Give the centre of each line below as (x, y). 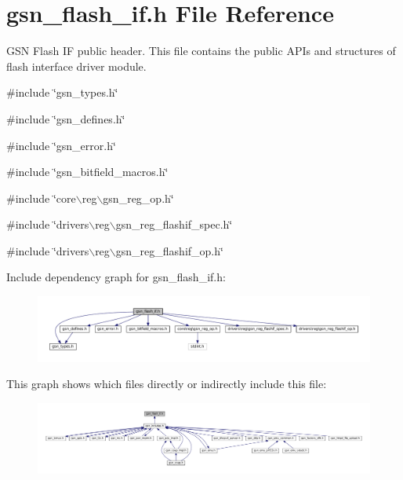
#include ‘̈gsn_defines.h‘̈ (66, 118)
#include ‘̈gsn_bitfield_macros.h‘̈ (87, 172)
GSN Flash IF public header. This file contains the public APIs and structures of (201, 51)
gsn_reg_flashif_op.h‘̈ (169, 250)
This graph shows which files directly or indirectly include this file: (167, 384)
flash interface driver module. (76, 66)
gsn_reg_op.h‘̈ (138, 198)
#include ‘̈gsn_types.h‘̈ (62, 92)
